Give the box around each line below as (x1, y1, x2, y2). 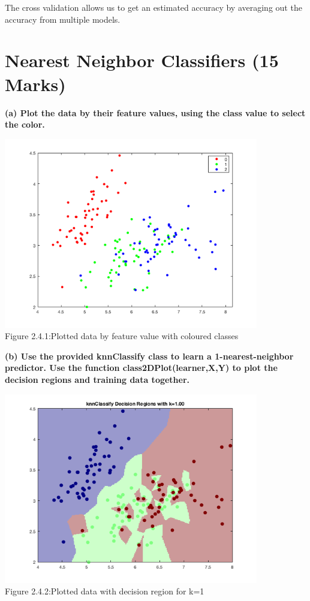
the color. (5, 118, 45, 131)
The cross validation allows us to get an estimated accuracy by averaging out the (5, 1, 302, 13)
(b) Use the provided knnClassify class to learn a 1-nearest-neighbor (5, 349, 294, 362)
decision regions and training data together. (5, 373, 190, 386)
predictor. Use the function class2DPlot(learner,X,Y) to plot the (5, 361, 278, 374)
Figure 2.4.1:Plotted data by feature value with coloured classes (5, 330, 239, 342)
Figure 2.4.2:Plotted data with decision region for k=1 (5, 585, 204, 597)
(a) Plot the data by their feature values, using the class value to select (5, 106, 306, 119)
